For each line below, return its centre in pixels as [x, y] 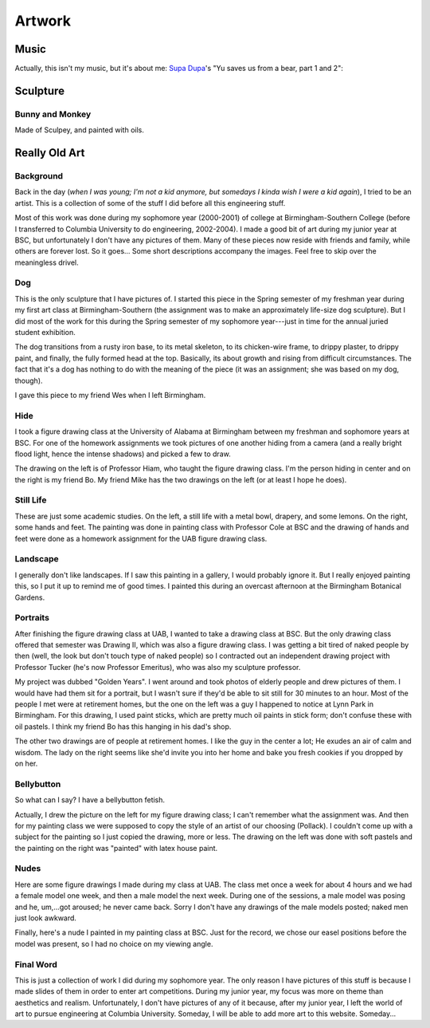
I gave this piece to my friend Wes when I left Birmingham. [110, 395]
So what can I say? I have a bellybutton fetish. [90, 800]
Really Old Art [50, 153]
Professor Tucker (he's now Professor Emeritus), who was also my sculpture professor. [158, 667]
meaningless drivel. [47, 262]
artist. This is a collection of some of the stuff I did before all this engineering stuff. [150, 203]
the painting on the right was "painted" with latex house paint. [116, 848]
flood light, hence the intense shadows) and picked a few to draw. [123, 454]
